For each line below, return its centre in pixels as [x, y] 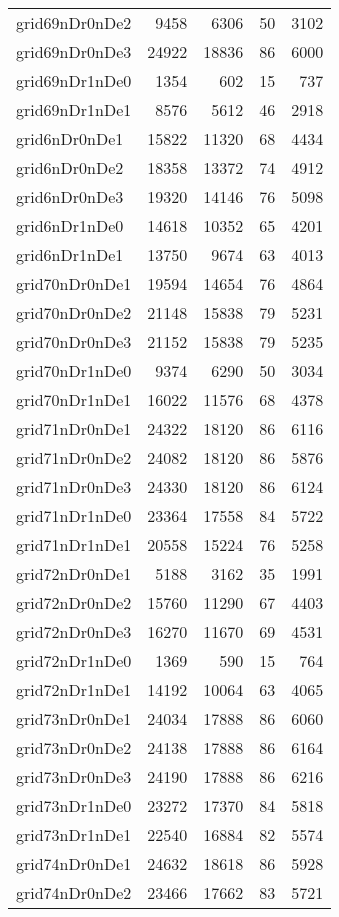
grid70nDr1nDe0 [74, 370]
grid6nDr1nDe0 [70, 225]
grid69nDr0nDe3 [74, 51]
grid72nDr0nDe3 [74, 631]
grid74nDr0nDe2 [74, 892]
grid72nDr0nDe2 [74, 602]
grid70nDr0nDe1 [74, 283]
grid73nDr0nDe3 [74, 776]
